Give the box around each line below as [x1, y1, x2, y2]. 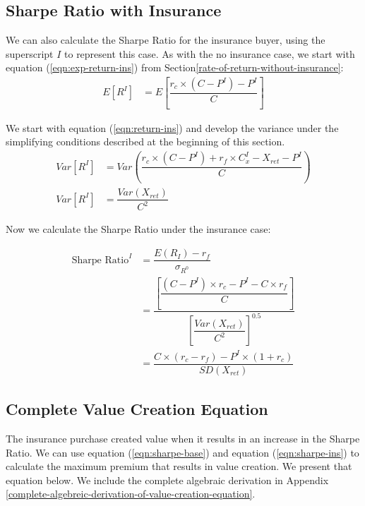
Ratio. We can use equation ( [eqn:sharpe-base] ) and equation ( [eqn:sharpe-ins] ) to [6, 445, 359, 459]
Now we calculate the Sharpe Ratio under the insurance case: [6, 222, 271, 236]
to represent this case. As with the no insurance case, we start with [64, 46, 355, 61]
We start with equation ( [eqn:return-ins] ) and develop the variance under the [6, 120, 339, 135]
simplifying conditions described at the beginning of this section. [6, 134, 285, 149]
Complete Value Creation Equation [6, 398, 268, 420]
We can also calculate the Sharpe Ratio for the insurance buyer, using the [6, 32, 325, 47]
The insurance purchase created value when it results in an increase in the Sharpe [6, 431, 360, 445]
